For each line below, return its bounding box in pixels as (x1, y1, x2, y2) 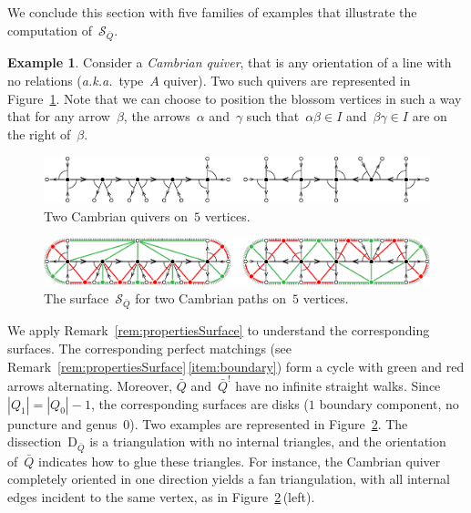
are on (412, 107, 447, 126)
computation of (7, 20, 92, 39)
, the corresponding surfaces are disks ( (90, 394, 309, 413)
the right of (7, 124, 71, 143)
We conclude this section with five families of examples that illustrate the (7, 3, 417, 21)
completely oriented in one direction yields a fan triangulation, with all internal (7, 469, 451, 488)
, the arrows (123, 107, 190, 126)
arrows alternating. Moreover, (7, 375, 173, 395)
